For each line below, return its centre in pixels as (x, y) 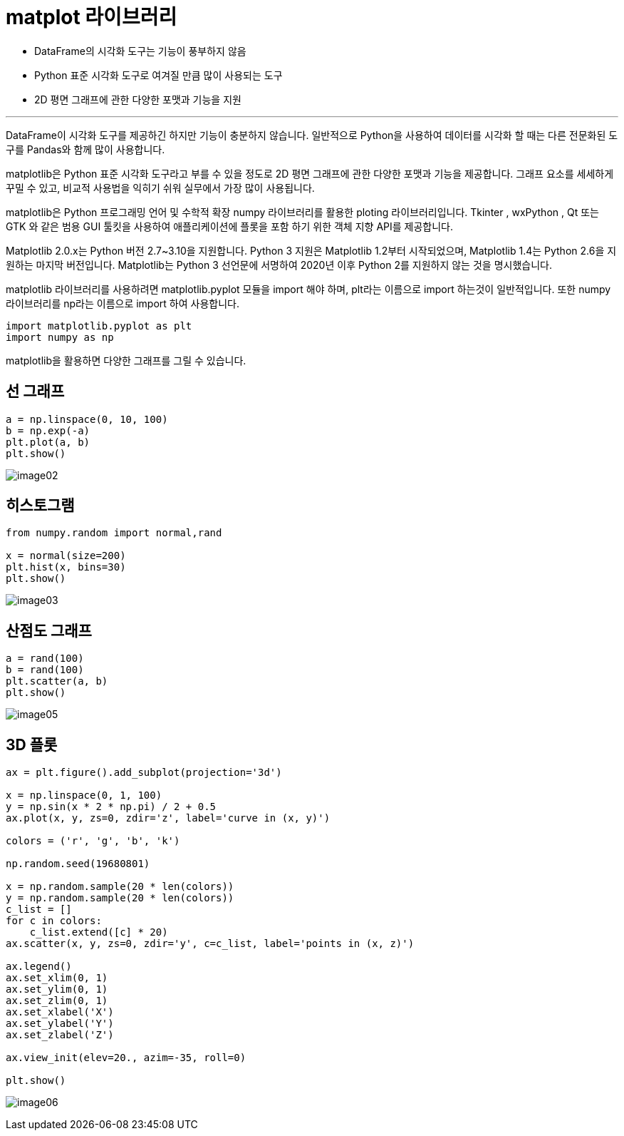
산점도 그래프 (49, 630)
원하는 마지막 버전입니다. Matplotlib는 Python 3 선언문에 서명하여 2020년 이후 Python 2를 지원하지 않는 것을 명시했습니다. (279, 265)
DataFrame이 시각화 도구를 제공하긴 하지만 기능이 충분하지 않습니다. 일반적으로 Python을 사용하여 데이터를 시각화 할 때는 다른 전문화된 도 (312, 135)
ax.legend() (39, 967)
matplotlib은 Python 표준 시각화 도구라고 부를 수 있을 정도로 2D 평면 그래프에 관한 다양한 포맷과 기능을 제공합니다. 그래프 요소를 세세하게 (310, 173)
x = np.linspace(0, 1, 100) (84, 795)
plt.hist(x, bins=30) (66, 567)
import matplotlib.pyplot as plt (99, 326)
